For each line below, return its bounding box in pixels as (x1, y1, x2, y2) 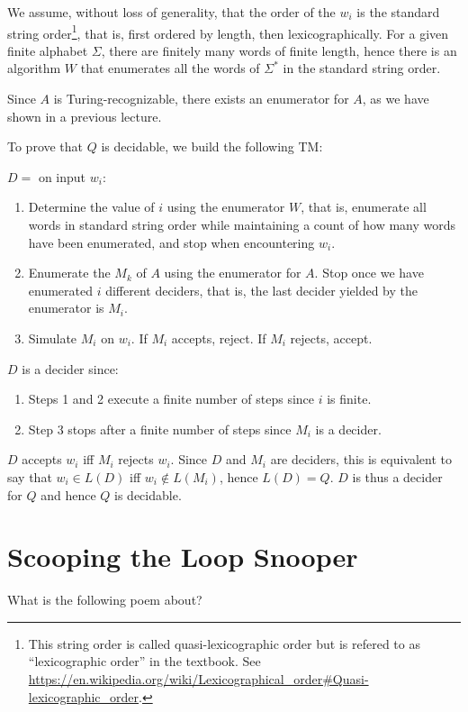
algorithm (7, 59, 61, 78)
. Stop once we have (314, 263, 424, 282)
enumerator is (28, 298, 104, 317)
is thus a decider (352, 467, 443, 486)
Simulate (28, 328, 77, 347)
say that (7, 467, 52, 486)
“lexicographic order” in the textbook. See (28, 652, 261, 671)
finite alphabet (7, 41, 88, 59)
